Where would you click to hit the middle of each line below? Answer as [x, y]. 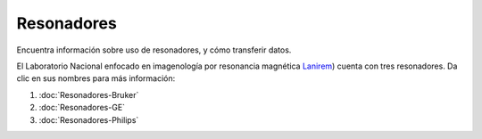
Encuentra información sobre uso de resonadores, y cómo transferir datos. [154, 50]
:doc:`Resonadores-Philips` [89, 119]
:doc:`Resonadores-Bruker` [89, 94]
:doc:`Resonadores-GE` [82, 108]
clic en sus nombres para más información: [96, 78]
